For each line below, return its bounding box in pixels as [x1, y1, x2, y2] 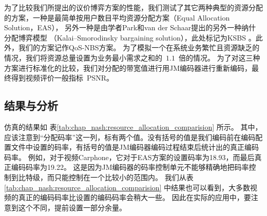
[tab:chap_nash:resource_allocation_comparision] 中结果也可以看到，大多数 [4, 182, 251, 192]
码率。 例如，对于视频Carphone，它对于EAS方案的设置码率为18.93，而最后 [4, 151, 255, 162]
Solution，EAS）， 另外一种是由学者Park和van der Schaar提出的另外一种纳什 [4, 22, 256, 33]
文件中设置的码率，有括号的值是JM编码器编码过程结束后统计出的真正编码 [11, 142, 259, 152]
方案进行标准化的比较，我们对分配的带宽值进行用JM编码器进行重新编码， [4, 62, 252, 73]
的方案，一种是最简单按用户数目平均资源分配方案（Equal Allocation [4, 12, 230, 23]
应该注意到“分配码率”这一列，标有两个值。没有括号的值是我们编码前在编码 [4, 131, 256, 142]
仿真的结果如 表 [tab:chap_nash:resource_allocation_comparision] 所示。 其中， [4, 121, 262, 132]
